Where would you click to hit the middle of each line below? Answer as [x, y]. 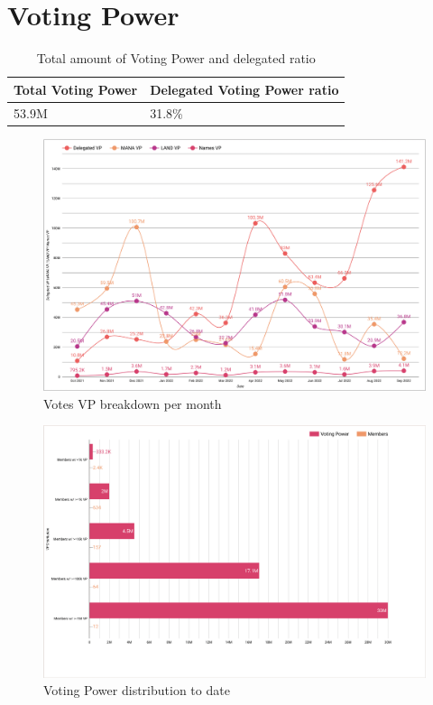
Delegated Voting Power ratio [244, 89]
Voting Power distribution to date [137, 690]
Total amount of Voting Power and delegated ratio [176, 58]
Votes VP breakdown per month [133, 403]
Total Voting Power [76, 89]
